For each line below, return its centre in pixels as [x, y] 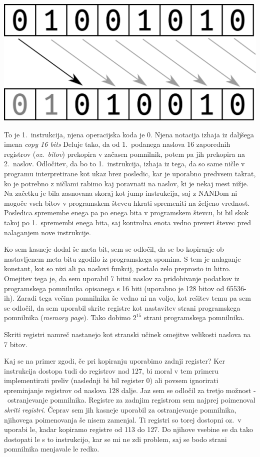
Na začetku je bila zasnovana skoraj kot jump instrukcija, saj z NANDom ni [121, 193]
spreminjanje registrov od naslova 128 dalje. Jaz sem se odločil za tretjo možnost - [130, 390]
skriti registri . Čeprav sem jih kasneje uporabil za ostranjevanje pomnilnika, [120, 410]
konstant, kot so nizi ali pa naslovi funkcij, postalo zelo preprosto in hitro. [117, 268]
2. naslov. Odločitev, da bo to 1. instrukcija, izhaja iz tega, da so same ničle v [124, 164]
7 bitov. [16, 344]
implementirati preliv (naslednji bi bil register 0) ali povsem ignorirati [111, 380]
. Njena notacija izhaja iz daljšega [202, 134]
